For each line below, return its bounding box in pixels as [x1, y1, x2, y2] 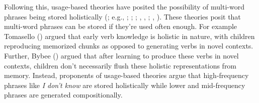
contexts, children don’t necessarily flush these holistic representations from [4, 60, 237, 70]
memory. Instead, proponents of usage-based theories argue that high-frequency [4, 70, 249, 80]
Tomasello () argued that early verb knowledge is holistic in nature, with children [4, 30, 255, 41]
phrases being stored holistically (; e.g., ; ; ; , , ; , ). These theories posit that [4, 11, 241, 21]
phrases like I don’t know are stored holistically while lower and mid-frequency [4, 79, 245, 90]
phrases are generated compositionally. [4, 89, 123, 100]
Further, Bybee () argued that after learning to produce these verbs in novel [4, 50, 239, 60]
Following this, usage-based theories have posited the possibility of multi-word [4, 1, 244, 11]
